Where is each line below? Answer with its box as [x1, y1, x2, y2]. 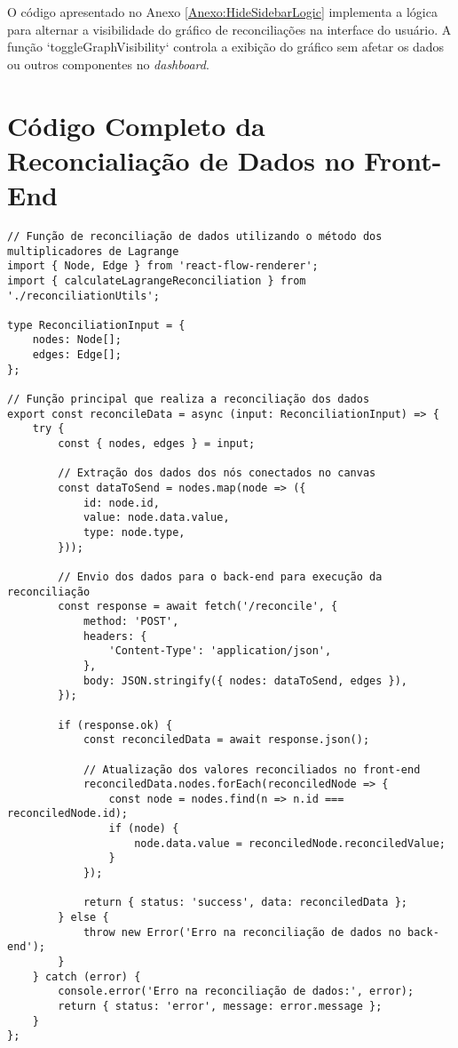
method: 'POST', [83, 614, 179, 628]
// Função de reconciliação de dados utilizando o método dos [7, 229, 383, 243]
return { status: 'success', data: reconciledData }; [83, 896, 408, 909]
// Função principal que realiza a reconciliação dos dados [7, 393, 370, 406]
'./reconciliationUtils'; [7, 289, 160, 302]
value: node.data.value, [83, 511, 230, 524]
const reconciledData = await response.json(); [83, 733, 370, 747]
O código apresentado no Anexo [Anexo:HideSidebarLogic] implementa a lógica [7, 3, 438, 20]
